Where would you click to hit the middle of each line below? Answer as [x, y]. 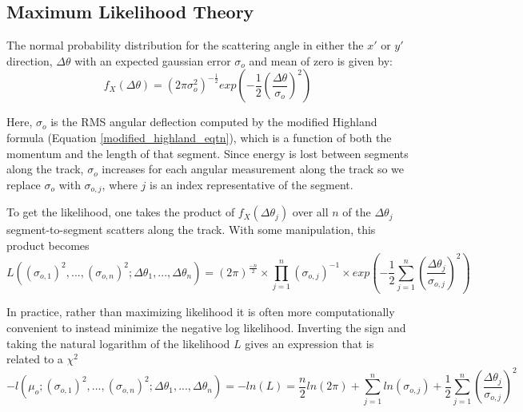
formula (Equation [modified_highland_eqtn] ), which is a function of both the [199, 137]
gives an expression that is [309, 343]
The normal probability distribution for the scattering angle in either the [185, 45]
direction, [30, 60]
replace [24, 184]
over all [310, 212]
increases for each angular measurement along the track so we [253, 169]
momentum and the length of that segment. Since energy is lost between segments [208, 153]
